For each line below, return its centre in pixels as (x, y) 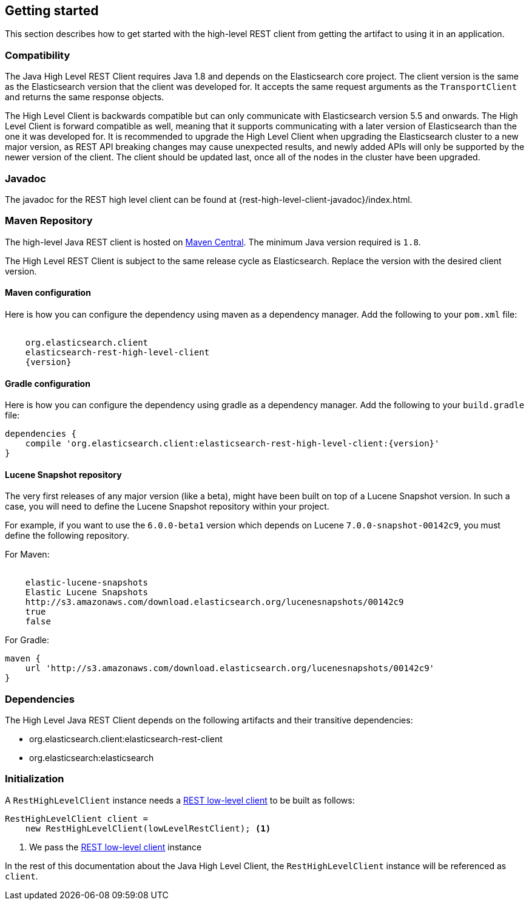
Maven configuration (48, 293)
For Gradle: (27, 640)
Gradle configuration (48, 383)
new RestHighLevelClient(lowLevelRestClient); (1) (148, 828)
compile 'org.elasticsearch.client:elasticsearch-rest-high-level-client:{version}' (232, 444)
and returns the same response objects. (85, 97)
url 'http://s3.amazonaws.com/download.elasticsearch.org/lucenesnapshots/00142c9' (230, 668)
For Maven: (27, 555)
